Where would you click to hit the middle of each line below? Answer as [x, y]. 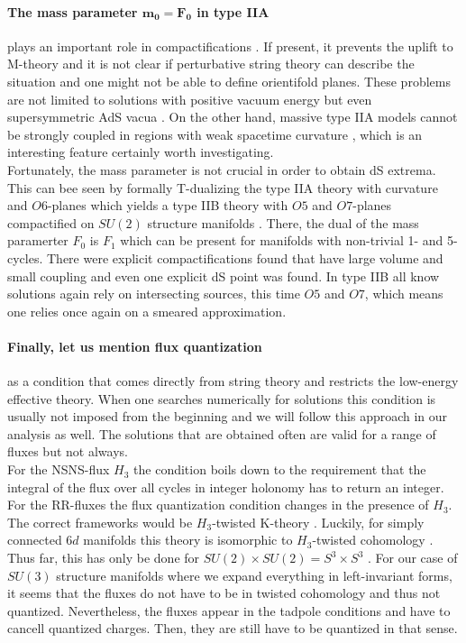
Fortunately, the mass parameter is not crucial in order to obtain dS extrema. [222, 169]
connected [35, 540]
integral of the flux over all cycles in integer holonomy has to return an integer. [226, 487]
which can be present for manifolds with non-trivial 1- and [282, 240]
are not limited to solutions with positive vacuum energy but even [190, 99]
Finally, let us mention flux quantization [135, 346]
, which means [404, 294]
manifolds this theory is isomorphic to [188, 540]
